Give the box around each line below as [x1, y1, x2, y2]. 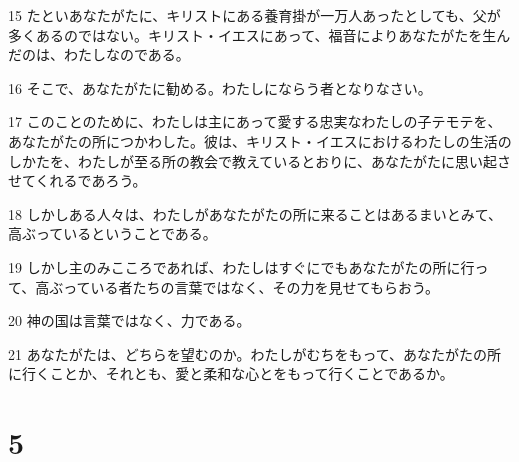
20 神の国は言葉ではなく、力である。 [8, 310, 251, 331]
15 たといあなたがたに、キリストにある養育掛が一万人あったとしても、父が [8, 5, 501, 25]
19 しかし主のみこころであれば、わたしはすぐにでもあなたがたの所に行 [8, 256, 475, 277]
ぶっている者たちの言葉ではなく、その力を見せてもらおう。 [49, 276, 440, 297]
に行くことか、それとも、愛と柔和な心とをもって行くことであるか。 [8, 363, 454, 384]
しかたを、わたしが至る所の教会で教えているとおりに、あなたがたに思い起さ [8, 150, 511, 171]
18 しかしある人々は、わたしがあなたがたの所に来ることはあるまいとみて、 [8, 203, 502, 224]
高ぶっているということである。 [8, 223, 217, 244]
